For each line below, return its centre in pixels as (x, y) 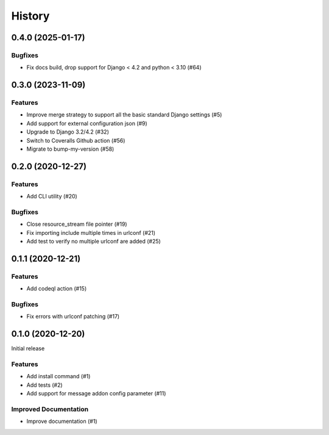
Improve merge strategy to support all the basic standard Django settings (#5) (124, 115)
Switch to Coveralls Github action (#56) (76, 140)
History (30, 16)
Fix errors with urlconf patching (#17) (73, 317)
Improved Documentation (50, 409)
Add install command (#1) (58, 376)
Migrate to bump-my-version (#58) (70, 149)
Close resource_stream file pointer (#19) (77, 224)
